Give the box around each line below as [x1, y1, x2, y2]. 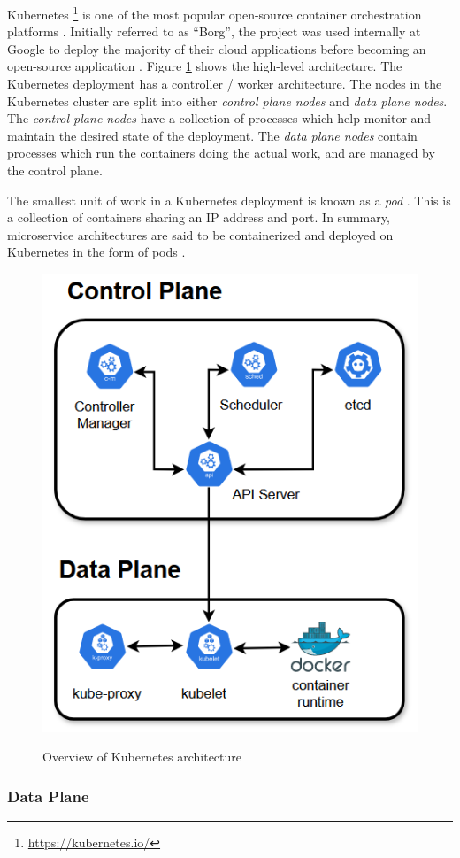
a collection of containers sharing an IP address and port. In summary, [7, 208, 390, 227]
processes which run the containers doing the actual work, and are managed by [7, 143, 435, 162]
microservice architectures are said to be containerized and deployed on [7, 225, 394, 243]
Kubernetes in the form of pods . [7, 243, 186, 261]
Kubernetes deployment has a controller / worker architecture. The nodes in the [7, 74, 442, 93]
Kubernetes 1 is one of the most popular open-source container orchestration [7, 3, 422, 23]
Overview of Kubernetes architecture [42, 747, 242, 766]
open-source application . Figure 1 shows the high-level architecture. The [7, 57, 402, 75]
